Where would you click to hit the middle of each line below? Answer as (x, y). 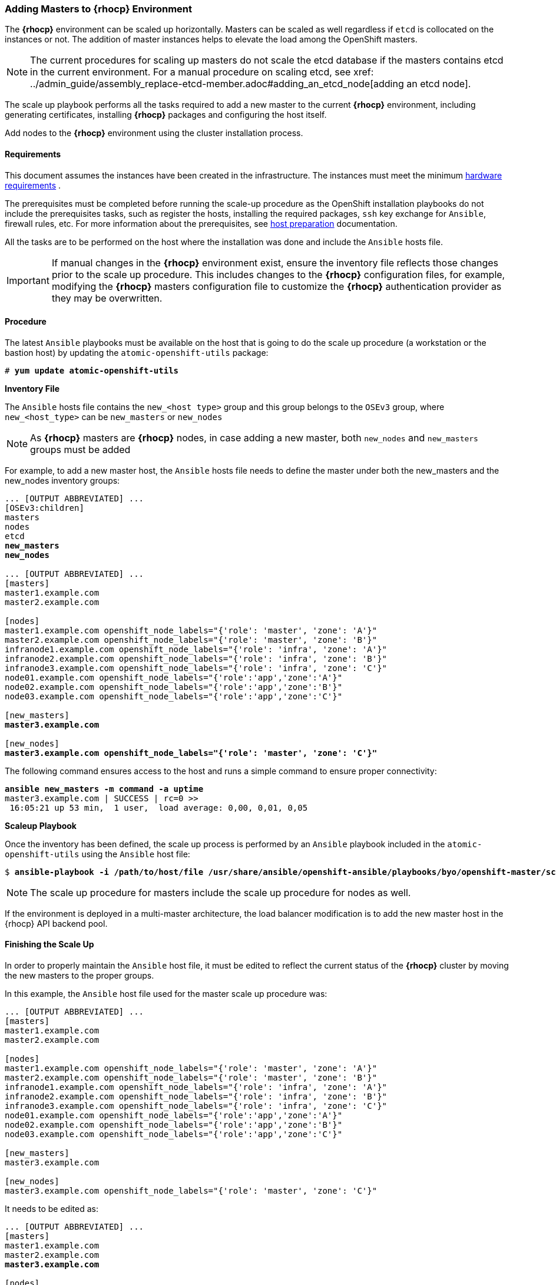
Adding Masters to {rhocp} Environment (99, 9)
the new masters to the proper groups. (80, 976)
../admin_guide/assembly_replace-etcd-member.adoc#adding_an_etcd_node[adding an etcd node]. (251, 84)
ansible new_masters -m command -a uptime (104, 789)
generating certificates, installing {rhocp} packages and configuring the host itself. (166, 115)
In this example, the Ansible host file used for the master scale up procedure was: (166, 994)
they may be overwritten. (107, 298)
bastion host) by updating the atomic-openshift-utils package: (137, 352)
